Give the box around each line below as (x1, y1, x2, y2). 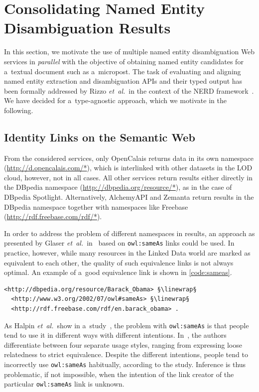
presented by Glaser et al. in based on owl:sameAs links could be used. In (4, 238, 235, 248)
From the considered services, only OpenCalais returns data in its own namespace (4, 152, 254, 163)
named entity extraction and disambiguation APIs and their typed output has (4, 76, 243, 86)
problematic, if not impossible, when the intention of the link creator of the (4, 369, 234, 379)
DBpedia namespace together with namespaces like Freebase (4, 201, 188, 212)
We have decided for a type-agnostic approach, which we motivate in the (4, 95, 227, 106)
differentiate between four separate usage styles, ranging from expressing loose (4, 339, 242, 350)
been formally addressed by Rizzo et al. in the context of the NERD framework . (4, 85, 254, 96)
